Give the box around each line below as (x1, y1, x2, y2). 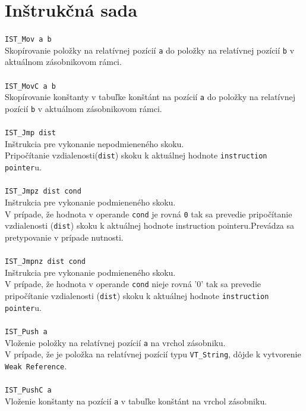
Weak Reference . (5, 359, 67, 372)
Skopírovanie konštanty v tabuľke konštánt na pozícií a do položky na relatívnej (5, 91, 295, 103)
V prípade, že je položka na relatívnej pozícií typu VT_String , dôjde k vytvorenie (5, 348, 301, 360)
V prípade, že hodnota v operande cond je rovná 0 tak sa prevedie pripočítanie (5, 207, 292, 220)
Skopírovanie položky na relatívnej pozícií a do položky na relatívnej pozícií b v (5, 43, 295, 56)
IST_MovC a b (5, 82, 56, 91)
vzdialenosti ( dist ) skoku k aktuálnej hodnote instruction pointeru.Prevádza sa (5, 219, 295, 232)
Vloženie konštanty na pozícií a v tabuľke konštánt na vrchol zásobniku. (5, 394, 267, 407)
